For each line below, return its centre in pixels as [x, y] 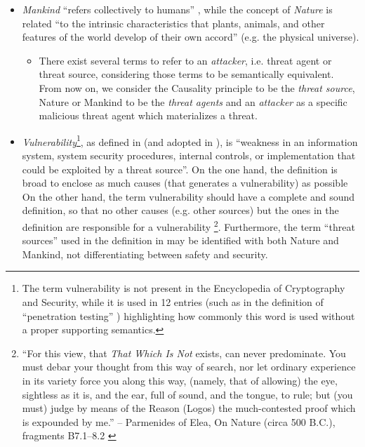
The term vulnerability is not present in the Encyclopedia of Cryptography [184, 288]
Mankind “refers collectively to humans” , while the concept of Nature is [177, 9]
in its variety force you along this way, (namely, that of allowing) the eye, [180, 380]
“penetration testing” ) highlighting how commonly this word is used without [188, 315]
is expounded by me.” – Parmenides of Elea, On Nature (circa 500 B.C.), [179, 421]
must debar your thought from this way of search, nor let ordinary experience [189, 367]
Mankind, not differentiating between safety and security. [145, 254]
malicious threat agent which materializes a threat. [148, 115]
